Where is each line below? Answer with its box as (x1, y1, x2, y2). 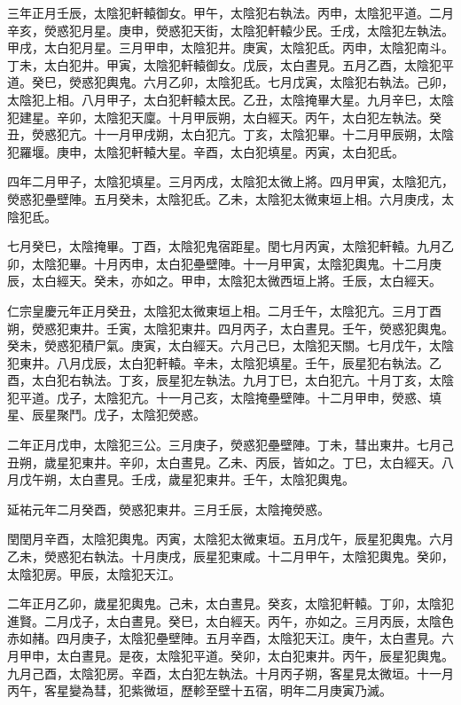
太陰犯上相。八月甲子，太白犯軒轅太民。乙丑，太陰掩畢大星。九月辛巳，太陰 (7, 90, 454, 108)
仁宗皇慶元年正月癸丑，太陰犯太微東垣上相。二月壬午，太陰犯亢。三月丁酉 (7, 301, 441, 319)
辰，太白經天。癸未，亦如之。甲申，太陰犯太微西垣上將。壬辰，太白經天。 (7, 271, 441, 290)
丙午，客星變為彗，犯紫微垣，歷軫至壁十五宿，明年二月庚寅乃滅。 (7, 681, 392, 700)
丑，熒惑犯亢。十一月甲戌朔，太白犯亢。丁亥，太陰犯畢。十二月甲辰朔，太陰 (7, 125, 454, 144)
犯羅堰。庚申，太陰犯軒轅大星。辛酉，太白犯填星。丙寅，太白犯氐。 (7, 142, 404, 161)
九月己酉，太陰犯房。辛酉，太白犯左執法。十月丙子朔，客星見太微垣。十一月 (7, 663, 454, 682)
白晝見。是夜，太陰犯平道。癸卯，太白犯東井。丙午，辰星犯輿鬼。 (68, 646, 454, 664)
